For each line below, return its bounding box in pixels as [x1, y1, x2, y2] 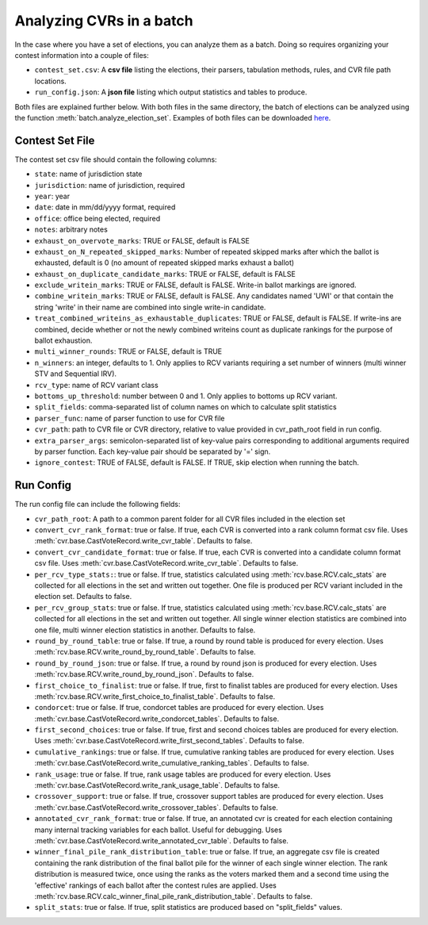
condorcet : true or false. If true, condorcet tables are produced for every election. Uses [34, 703, 324, 712]
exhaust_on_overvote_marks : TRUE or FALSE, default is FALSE [34, 236, 250, 245]
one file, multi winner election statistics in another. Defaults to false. [34, 625, 256, 635]
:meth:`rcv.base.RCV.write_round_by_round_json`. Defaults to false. [34, 670, 254, 679]
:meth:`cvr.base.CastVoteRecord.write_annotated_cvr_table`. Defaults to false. [34, 835, 289, 845]
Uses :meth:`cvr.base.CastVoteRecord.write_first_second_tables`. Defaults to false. [34, 736, 305, 746]
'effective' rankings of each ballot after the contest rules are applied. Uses [34, 881, 277, 890]
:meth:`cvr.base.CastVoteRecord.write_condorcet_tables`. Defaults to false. [34, 714, 280, 723]
